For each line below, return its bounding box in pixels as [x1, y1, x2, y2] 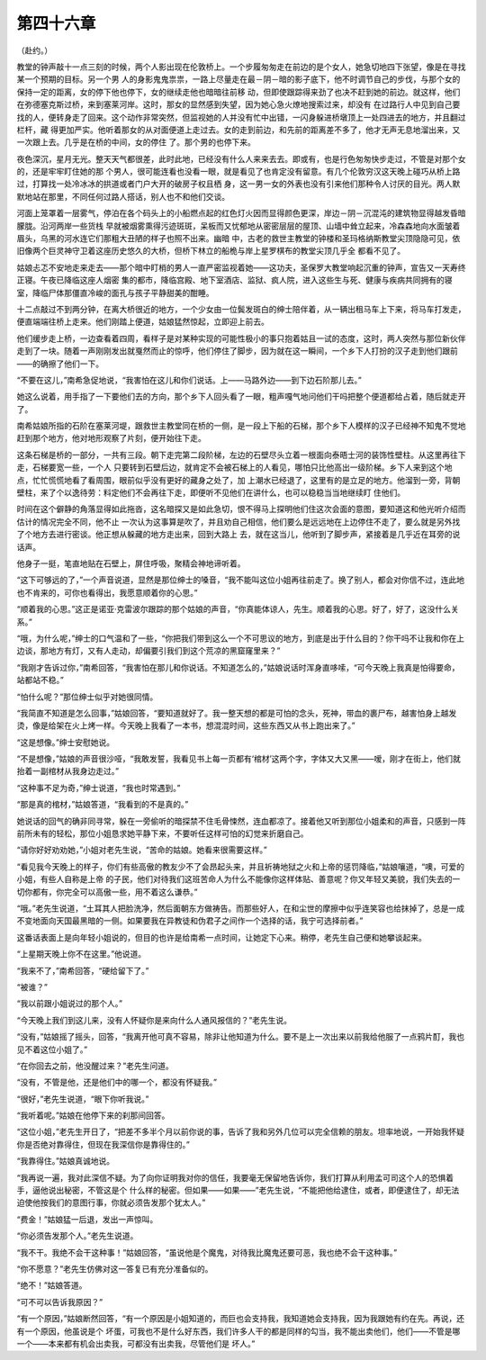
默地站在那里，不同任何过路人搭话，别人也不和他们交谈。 [16, 191, 229, 202]
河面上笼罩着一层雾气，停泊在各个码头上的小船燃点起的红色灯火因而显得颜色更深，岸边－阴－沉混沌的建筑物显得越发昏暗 [16, 208, 466, 219]
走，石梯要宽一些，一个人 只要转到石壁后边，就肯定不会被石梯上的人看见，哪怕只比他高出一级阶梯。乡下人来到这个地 [16, 462, 453, 473]
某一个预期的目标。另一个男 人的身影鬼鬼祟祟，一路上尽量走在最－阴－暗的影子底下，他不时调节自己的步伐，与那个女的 [16, 74, 461, 85]
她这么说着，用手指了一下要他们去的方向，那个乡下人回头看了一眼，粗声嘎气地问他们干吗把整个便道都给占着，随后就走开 [16, 392, 466, 402]
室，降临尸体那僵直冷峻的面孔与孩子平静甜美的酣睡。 [16, 287, 214, 298]
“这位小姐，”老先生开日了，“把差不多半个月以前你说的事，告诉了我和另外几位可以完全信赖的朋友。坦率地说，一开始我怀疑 [16, 1126, 465, 1138]
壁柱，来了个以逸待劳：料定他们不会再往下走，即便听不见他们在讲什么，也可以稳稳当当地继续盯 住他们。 [16, 487, 405, 499]
